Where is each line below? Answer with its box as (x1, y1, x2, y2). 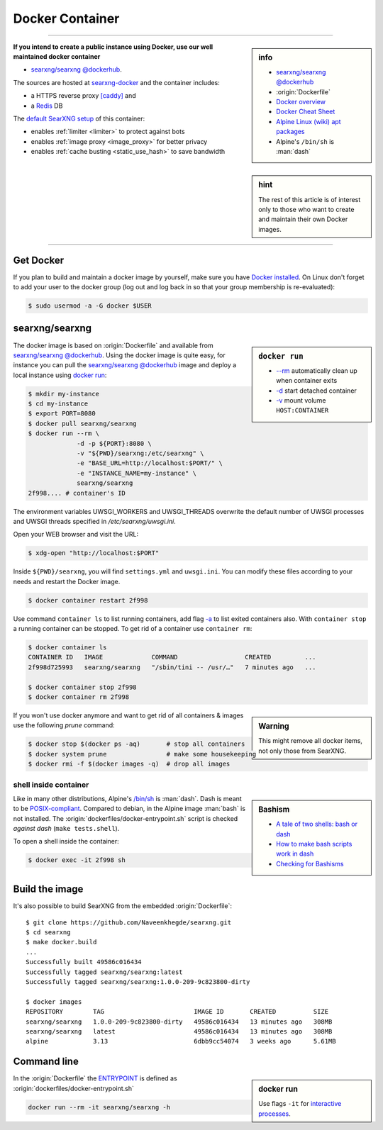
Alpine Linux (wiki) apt (276, 117, 341, 125)
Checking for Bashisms (276, 859, 344, 868)
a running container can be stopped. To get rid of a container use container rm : (13, 625, 252, 633)
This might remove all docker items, (258, 737, 363, 745)
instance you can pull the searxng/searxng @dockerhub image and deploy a (13, 361, 237, 369)
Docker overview (276, 97, 326, 106)
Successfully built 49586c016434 (26, 958, 142, 966)
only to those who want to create (258, 205, 355, 213)
